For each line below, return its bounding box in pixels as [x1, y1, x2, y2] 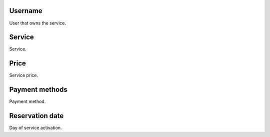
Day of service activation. [9, 125, 62, 131]
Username [9, 6, 42, 15]
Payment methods [9, 85, 67, 94]
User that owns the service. [9, 20, 66, 26]
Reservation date [9, 111, 64, 120]
